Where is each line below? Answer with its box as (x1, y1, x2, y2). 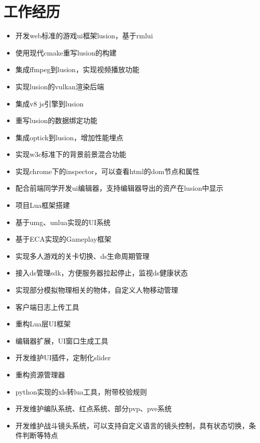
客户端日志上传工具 (15, 301, 79, 312)
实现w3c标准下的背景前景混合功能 (15, 149, 127, 159)
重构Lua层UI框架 (15, 318, 71, 329)
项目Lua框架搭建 (15, 200, 70, 210)
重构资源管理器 (15, 369, 65, 379)
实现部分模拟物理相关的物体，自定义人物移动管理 (15, 285, 178, 295)
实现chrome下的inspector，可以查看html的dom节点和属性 (15, 165, 200, 176)
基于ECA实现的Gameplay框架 (15, 234, 112, 244)
